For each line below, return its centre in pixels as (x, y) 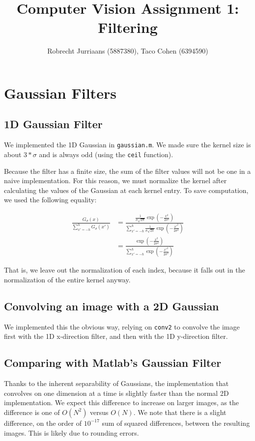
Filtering (128, 27)
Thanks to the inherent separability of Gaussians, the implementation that (116, 383)
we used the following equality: (50, 200)
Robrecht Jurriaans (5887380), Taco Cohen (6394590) (128, 51)
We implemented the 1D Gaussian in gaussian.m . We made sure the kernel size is (127, 145)
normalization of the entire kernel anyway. (67, 279)
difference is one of (32, 412)
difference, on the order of (43, 423)
